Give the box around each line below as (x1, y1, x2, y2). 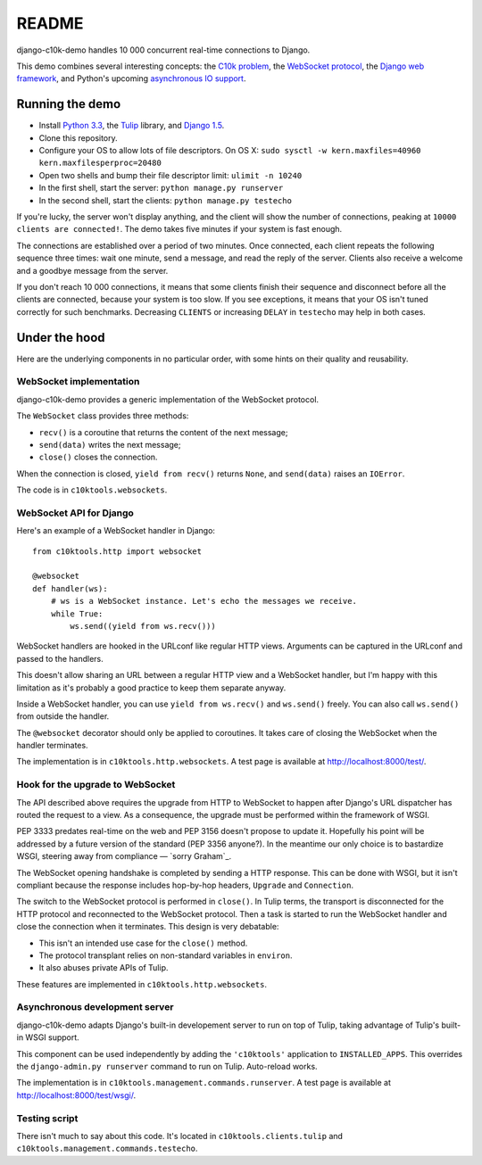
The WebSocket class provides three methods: (16, 410, 189, 421)
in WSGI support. (16, 1032, 79, 1043)
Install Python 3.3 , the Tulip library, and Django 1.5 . (38, 120, 225, 131)
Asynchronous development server (16, 1001, 174, 1013)
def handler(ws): (32, 583, 108, 593)
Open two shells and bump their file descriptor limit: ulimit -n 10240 (38, 169, 303, 180)
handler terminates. (16, 740, 88, 751)
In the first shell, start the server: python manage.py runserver (38, 183, 284, 194)
